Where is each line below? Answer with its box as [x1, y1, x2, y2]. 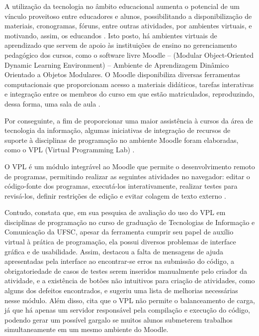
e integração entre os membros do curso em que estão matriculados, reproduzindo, [4, 89, 255, 99]
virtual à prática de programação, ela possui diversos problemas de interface [4, 236, 236, 247]
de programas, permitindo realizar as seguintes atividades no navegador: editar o [4, 171, 250, 181]
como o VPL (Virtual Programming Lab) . [4, 144, 135, 155]
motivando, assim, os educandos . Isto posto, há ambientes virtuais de [4, 30, 217, 40]
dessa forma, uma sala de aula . [4, 98, 100, 109]
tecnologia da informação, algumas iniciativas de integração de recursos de [4, 125, 231, 135]
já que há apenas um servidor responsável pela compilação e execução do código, [4, 305, 250, 315]
